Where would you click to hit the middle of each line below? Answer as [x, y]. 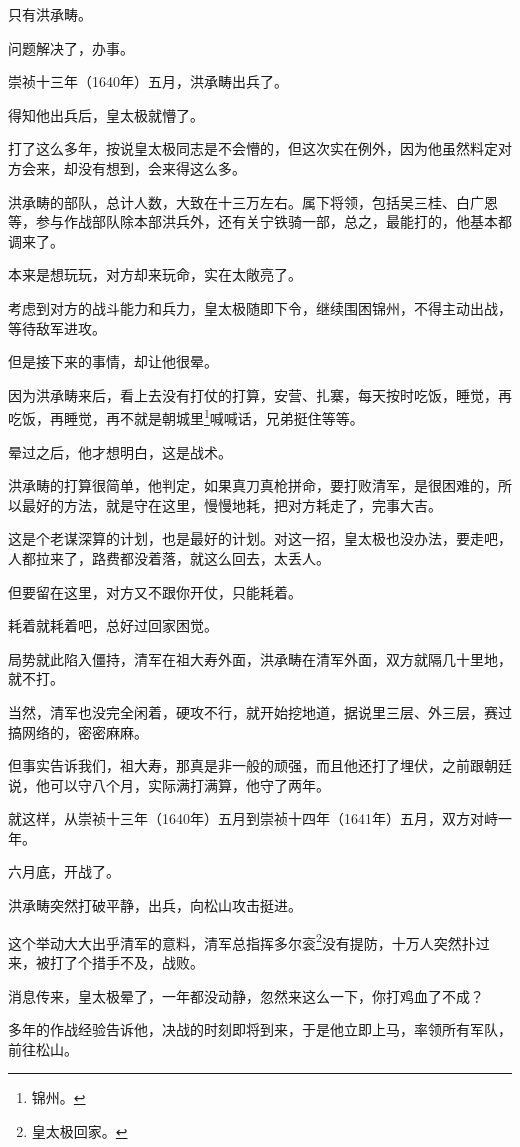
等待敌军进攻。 [57, 327]
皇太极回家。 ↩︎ [79, 1130]
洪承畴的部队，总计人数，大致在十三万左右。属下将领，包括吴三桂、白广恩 [253, 201]
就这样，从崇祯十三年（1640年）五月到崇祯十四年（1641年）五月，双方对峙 [253, 818]
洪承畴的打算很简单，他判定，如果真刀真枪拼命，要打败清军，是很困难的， [253, 485]
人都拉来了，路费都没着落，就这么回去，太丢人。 [169, 557]
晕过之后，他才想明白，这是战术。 [120, 451]
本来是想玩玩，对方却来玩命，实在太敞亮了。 [155, 274]
